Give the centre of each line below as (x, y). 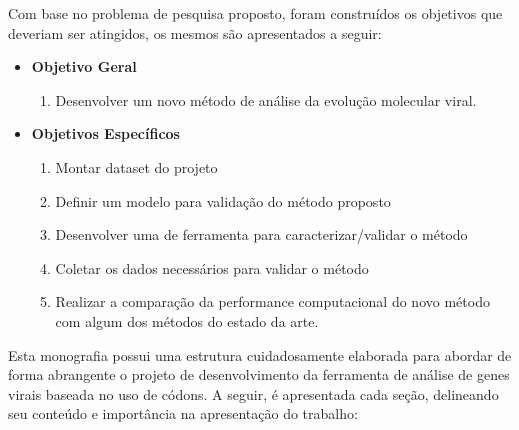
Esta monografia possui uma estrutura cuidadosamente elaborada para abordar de (260, 354)
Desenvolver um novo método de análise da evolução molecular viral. (266, 99)
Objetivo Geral (84, 66)
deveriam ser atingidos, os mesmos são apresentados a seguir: (195, 32)
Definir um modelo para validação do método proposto (223, 200)
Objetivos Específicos (105, 133)
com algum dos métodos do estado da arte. (187, 320)
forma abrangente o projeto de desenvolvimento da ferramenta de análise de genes (259, 374)
